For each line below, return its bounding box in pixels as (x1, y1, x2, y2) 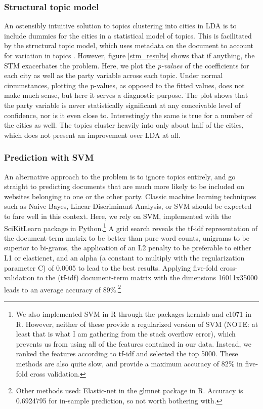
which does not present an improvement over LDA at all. (4, 129, 181, 140)
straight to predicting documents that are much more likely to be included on (4, 181, 245, 192)
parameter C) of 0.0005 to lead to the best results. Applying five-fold (4, 262, 218, 273)
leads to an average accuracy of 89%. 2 (4, 282, 121, 294)
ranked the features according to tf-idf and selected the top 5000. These (16, 348, 238, 359)
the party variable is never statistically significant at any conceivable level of (4, 99, 241, 110)
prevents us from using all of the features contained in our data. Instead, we (16, 338, 252, 349)
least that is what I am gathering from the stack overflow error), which (16, 328, 236, 339)
